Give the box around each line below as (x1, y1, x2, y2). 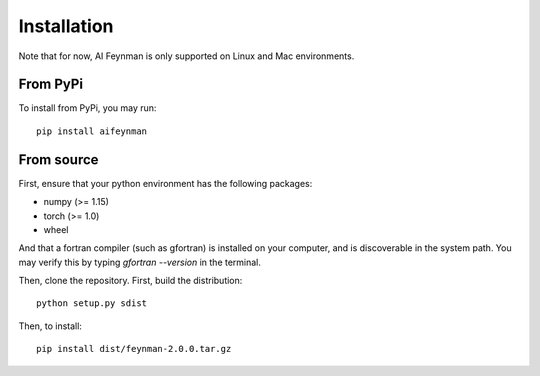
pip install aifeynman (36, 125, 148, 137)
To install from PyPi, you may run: (18, 102, 157, 114)
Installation (18, 15, 114, 37)
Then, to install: (18, 320, 82, 332)
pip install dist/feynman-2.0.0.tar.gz (36, 343, 232, 355)
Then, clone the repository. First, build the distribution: (18, 275, 243, 287)
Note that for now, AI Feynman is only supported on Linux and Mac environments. (18, 50, 355, 62)
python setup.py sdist (36, 298, 148, 309)
